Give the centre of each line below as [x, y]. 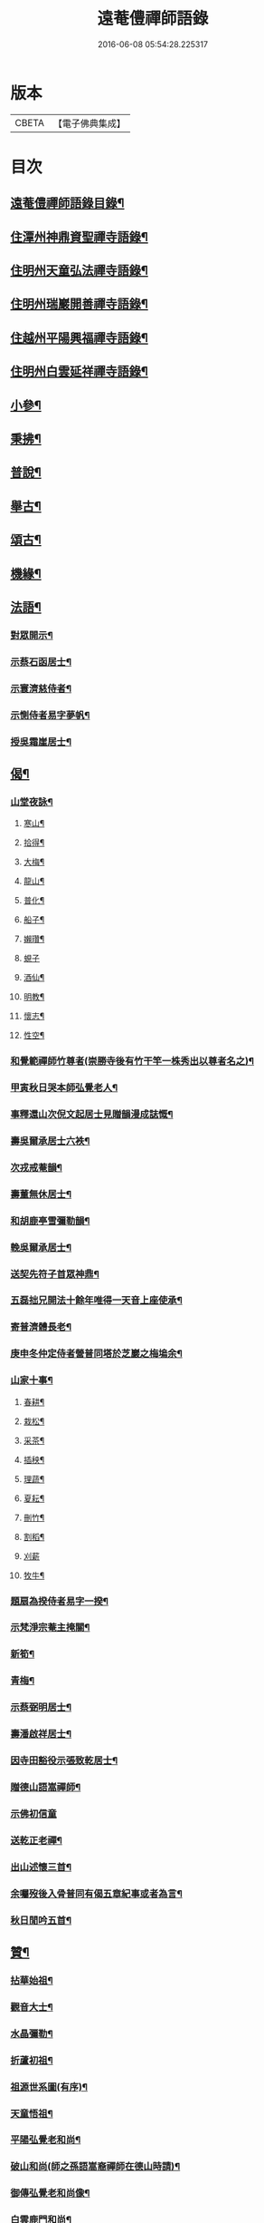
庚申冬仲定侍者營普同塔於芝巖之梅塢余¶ [97, 1354]
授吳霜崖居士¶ [41, 742]
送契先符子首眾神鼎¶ [55, 1273]
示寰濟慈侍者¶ [41, 688]
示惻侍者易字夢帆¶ [50, 715]
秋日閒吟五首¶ [41, 1920]
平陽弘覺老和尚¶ [46, 2140]
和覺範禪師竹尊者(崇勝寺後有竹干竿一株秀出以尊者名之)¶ [132, 1061]
